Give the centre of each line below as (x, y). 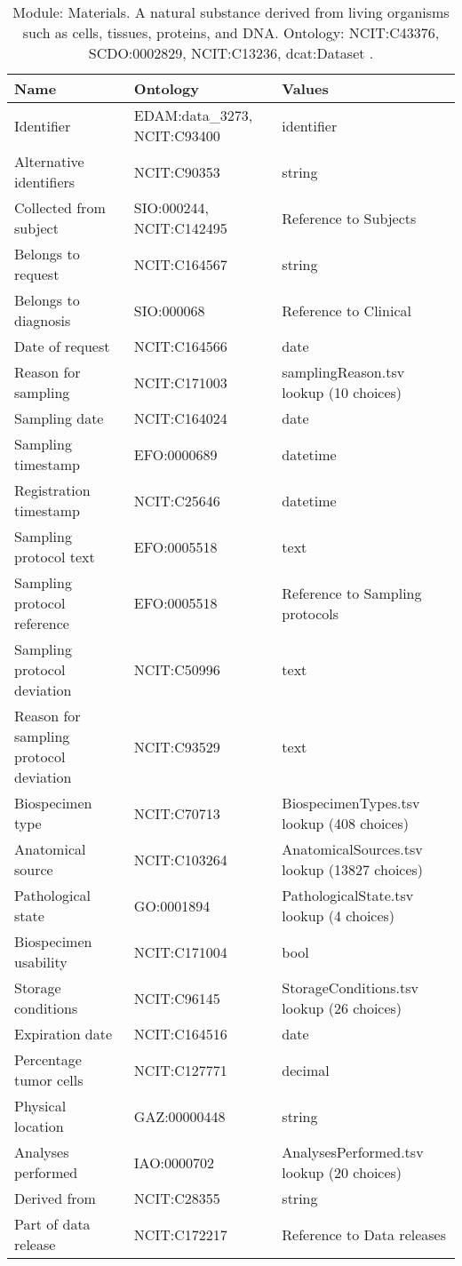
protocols (311, 613)
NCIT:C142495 (180, 228)
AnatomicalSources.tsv (352, 849)
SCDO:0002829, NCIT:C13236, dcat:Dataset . (231, 53)
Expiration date (64, 1034)
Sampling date (59, 418)
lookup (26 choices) (342, 1008)
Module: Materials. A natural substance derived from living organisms (231, 12)
